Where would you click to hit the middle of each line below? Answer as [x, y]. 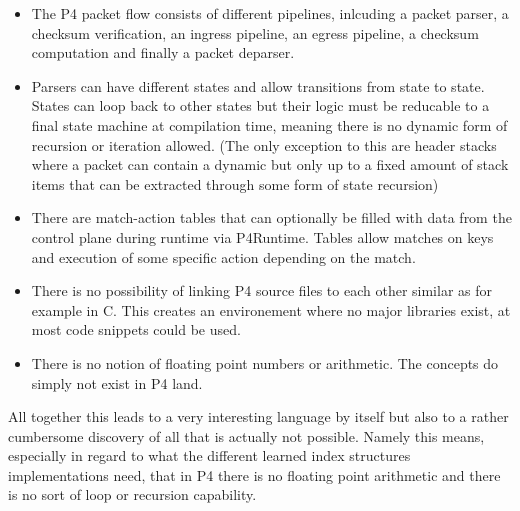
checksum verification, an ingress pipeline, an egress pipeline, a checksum [255, 32]
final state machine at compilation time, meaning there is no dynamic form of [269, 124]
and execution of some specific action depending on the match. [223, 256]
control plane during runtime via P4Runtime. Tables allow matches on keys [262, 236]
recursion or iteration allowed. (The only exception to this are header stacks [264, 144]
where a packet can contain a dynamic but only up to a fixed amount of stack [270, 164]
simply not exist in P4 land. [117, 382]
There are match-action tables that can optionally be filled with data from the [271, 217]
